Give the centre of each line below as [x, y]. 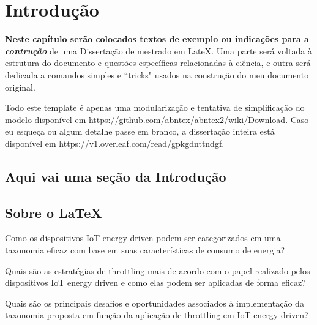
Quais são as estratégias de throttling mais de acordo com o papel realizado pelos [158, 270]
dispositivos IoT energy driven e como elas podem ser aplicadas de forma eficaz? [155, 282]
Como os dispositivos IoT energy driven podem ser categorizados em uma [143, 238]
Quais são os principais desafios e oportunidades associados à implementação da [155, 303]
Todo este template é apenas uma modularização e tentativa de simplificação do [155, 107]
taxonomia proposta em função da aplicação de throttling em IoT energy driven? [157, 315]
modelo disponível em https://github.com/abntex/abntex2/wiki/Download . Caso [157, 119]
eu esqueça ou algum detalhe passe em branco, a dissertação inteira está [140, 131]
